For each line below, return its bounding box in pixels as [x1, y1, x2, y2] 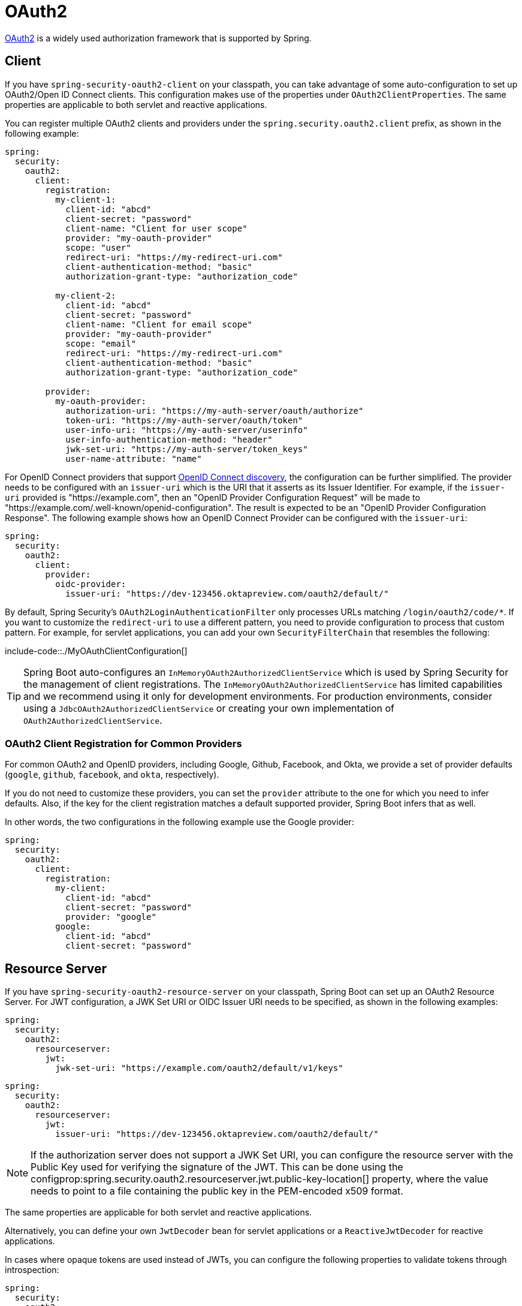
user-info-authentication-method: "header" [65, 434, 273, 444]
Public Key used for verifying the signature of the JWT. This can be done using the [31, 1161, 403, 1173]
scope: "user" [65, 242, 131, 252]
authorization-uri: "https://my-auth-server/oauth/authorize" [65, 405, 364, 416]
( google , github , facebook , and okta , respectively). [5, 769, 219, 780]
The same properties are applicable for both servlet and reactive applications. [5, 1207, 312, 1218]
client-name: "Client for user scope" [65, 223, 248, 233]
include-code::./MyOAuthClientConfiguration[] [5, 645, 188, 656]
